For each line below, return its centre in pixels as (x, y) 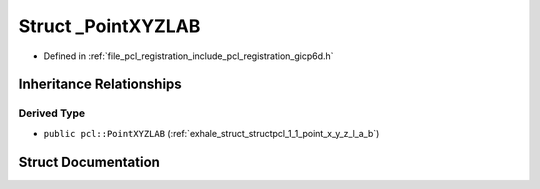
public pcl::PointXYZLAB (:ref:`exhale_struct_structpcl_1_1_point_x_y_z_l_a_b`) (211, 133)
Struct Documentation (89, 161)
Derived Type (51, 113)
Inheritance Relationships (100, 84)
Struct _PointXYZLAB (109, 26)
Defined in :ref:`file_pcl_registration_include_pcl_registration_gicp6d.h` (188, 56)
